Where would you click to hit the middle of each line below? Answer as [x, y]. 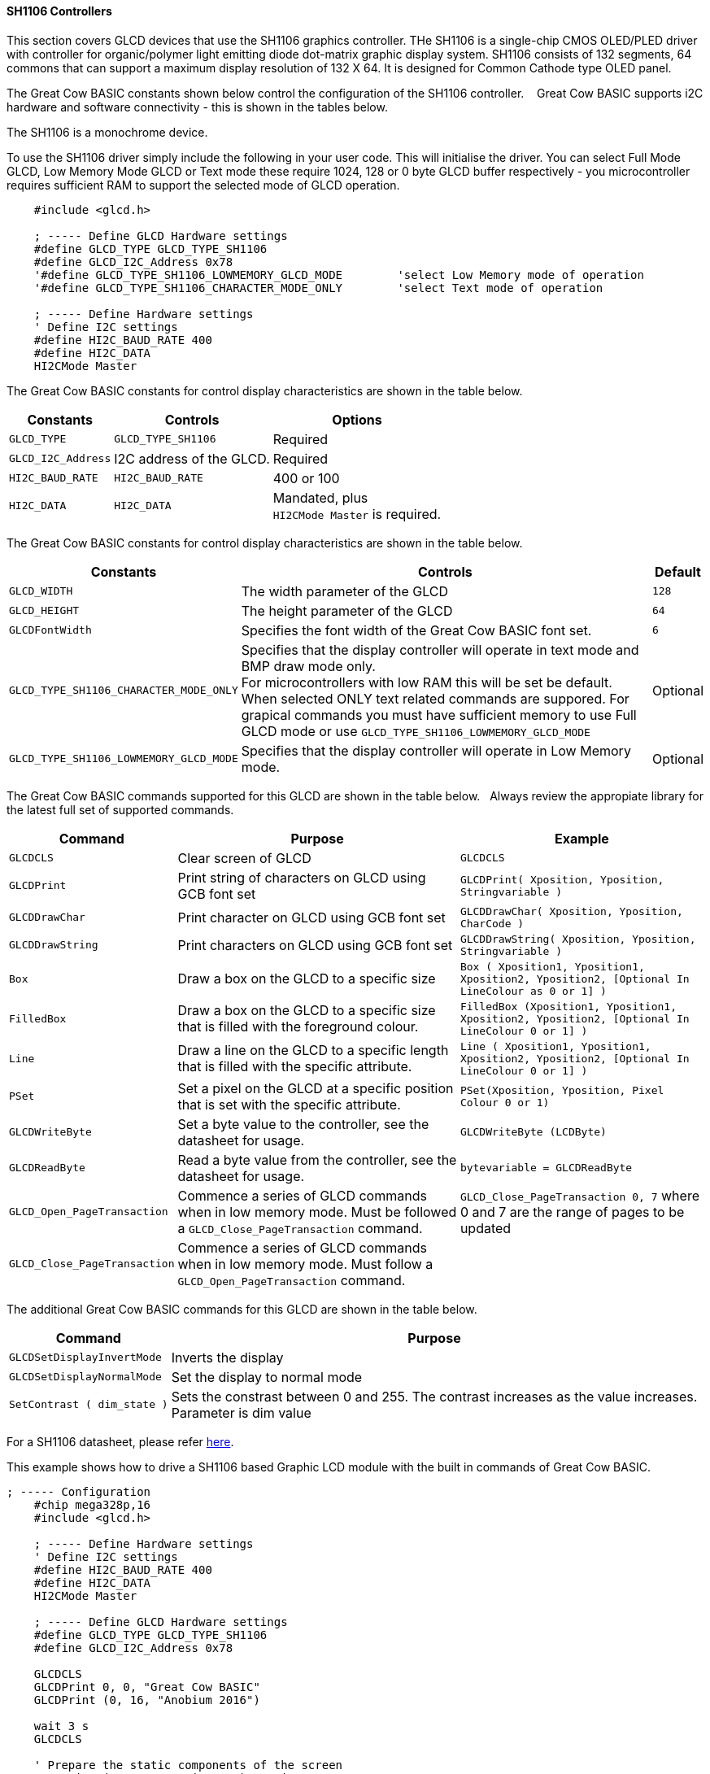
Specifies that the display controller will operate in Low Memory [436, 750]
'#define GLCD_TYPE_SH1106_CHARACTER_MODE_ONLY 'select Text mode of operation [318, 288]
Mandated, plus [320, 497]
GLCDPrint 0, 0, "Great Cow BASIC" [147, 1687]
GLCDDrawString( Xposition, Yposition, [578, 939]
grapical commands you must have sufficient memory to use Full [439, 715]
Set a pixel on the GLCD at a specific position [316, 1088]
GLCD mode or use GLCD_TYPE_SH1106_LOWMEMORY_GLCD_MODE [416, 731]
